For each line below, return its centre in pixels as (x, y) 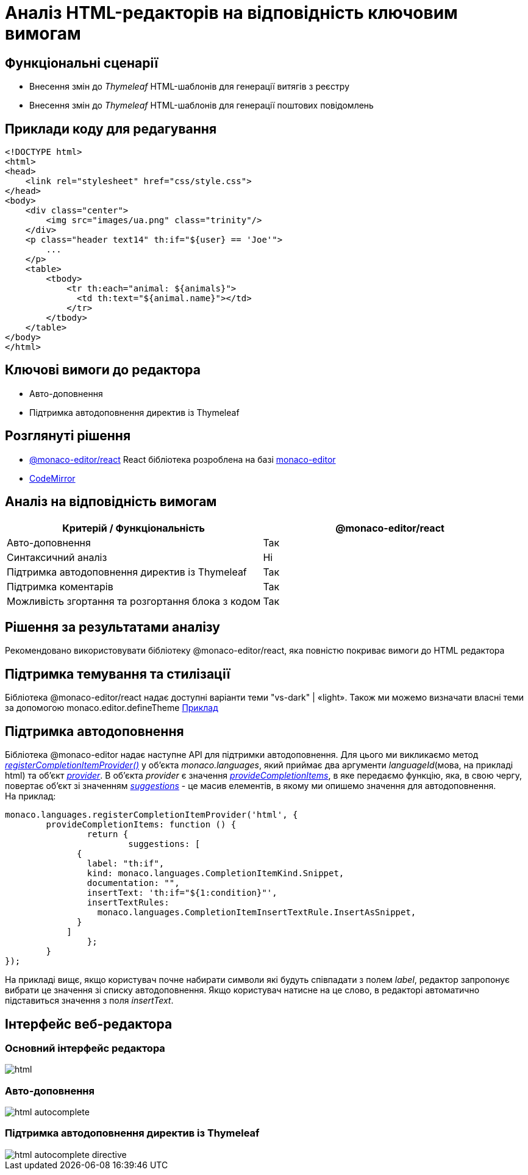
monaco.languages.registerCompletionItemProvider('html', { (152, 815)
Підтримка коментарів (60, 586)
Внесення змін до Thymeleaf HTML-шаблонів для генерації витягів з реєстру (190, 87)
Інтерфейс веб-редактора (89, 1024)
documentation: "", (133, 883)
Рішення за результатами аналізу (113, 627)
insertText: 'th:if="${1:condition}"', (182, 893)
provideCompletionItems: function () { (141, 825)
